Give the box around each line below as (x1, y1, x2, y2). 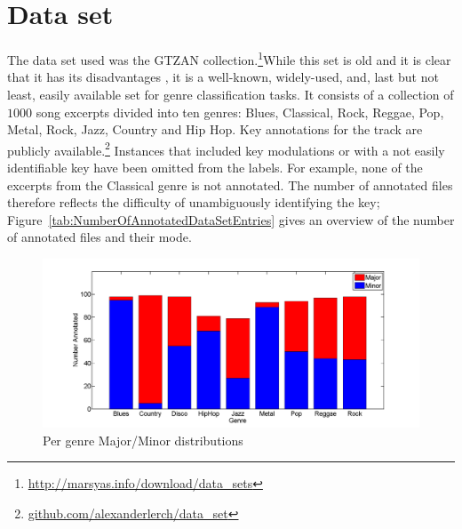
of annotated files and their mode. (7, 228, 192, 246)
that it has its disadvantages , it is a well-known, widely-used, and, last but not (7, 68, 439, 86)
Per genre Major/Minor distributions (43, 430, 243, 449)
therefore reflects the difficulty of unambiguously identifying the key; (7, 193, 380, 212)
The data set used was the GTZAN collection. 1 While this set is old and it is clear (7, 48, 451, 68)
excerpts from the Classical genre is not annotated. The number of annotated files (7, 175, 453, 194)
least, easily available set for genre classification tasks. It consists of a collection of (7, 84, 454, 103)
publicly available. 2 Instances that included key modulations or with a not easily (7, 138, 445, 159)
